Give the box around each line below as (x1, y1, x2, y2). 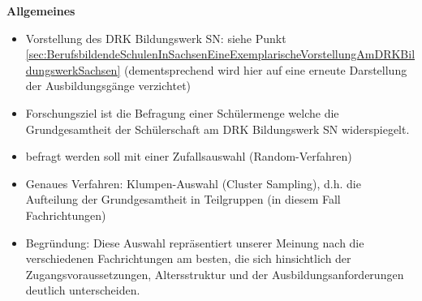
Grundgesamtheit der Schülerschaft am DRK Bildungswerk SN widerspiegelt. (25, 120, 410, 137)
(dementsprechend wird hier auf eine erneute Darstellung (123, 61, 407, 78)
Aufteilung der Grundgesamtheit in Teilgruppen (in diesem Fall (25, 191, 341, 208)
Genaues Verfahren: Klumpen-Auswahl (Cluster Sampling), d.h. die (25, 174, 361, 191)
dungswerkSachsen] (25, 61, 121, 78)
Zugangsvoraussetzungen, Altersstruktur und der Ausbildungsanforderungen (25, 265, 404, 282)
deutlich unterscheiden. (25, 282, 140, 299)
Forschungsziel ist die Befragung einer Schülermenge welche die (25, 104, 339, 121)
